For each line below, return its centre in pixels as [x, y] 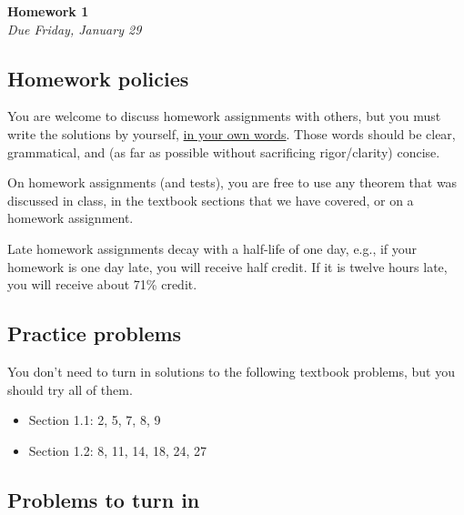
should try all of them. [70, 389]
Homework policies [98, 78]
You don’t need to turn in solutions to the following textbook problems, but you [231, 371]
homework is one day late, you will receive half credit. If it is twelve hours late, [227, 266]
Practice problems [95, 333]
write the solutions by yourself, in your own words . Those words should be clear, [232, 133]
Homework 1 [48, 11]
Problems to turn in [104, 499]
